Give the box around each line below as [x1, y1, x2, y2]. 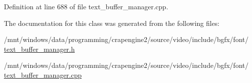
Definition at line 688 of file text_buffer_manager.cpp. [4, 1, 168, 11]
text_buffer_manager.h [4, 43, 75, 54]
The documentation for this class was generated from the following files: [4, 18, 220, 28]
